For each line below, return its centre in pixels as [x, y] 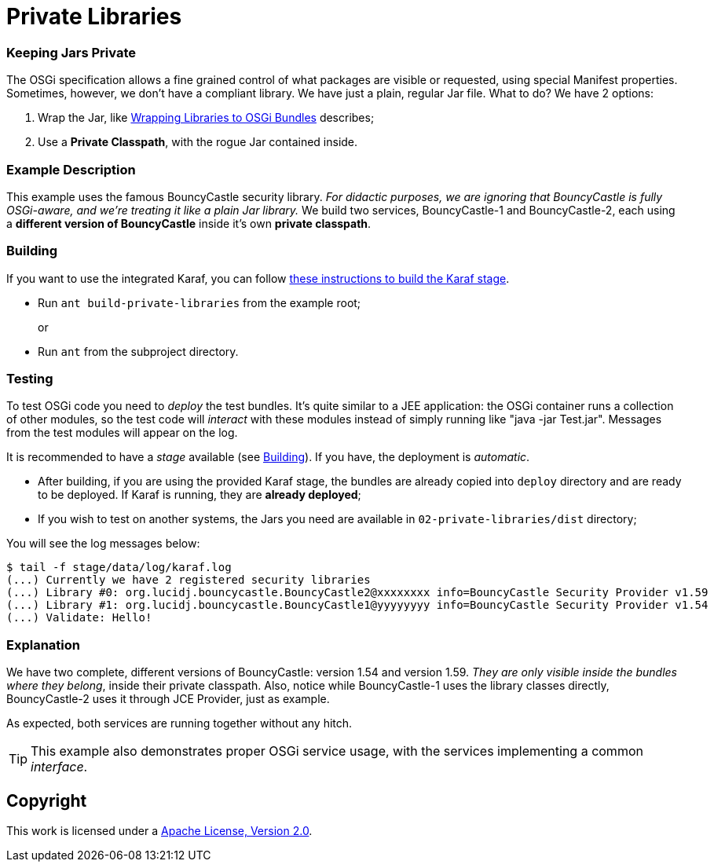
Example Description [71, 169]
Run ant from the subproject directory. [138, 351]
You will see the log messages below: [103, 544]
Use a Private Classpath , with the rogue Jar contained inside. [198, 142]
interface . [59, 767]
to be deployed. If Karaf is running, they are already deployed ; [200, 495]
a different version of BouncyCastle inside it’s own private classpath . [189, 223]
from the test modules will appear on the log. [122, 433]
